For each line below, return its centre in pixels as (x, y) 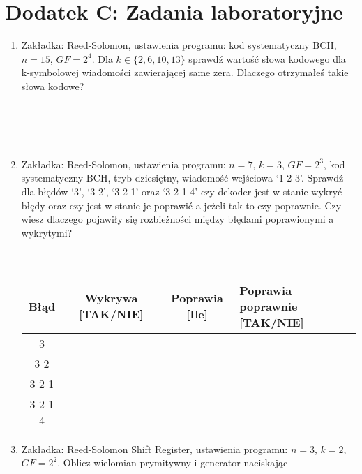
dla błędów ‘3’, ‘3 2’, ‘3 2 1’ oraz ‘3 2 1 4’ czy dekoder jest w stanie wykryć (182, 192)
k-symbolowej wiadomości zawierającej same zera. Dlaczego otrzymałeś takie (185, 72)
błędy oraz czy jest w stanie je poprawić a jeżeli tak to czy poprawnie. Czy (181, 205)
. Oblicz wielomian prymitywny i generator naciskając (173, 462)
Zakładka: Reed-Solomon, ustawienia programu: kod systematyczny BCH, (179, 45)
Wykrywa (111, 298)
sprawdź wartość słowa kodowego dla (267, 58)
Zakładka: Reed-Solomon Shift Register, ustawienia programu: (154, 449)
